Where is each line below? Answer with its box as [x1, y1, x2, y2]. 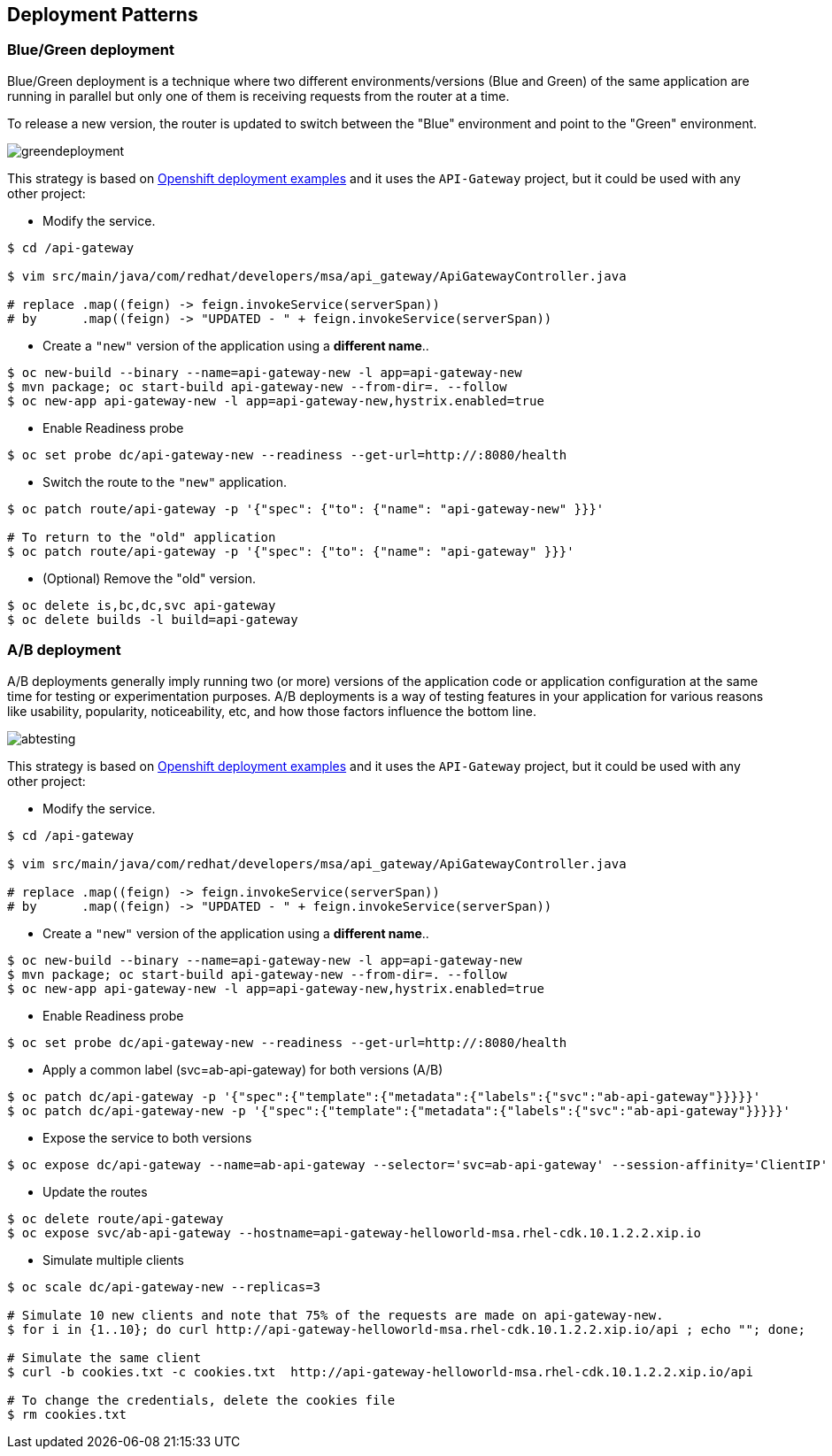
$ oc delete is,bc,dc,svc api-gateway [7, 597, 276, 612]
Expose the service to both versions [42, 1129, 252, 1145]
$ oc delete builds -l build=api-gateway [7, 612, 298, 627]
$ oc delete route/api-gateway [7, 1211, 224, 1226]
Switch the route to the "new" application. [42, 474, 287, 489]
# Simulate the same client [7, 1350, 202, 1365]
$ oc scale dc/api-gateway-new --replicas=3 [7, 1279, 321, 1294]
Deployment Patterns [7, 4, 198, 26]
